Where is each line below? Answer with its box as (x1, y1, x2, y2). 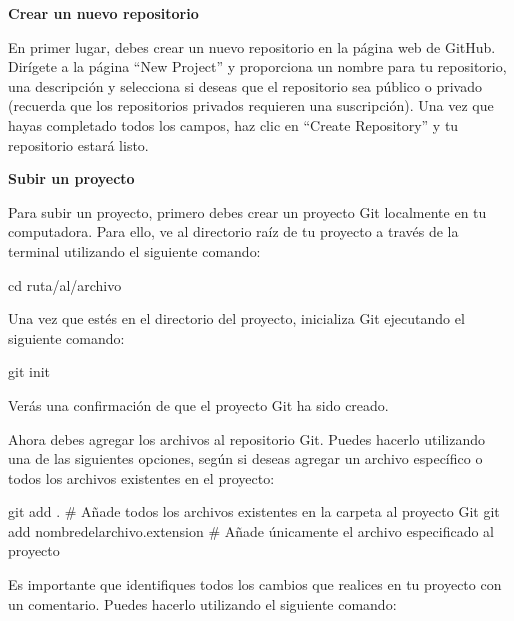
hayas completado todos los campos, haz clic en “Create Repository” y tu (8, 114, 459, 135)
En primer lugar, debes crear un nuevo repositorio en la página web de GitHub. (8, 36, 496, 57)
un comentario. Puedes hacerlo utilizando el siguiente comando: (8, 593, 397, 614)
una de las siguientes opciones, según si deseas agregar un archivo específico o (8, 448, 483, 469)
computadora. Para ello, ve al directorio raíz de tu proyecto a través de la (8, 221, 459, 242)
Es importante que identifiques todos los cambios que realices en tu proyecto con (8, 574, 502, 595)
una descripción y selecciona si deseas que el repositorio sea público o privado (8, 75, 482, 96)
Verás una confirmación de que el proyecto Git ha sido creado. (8, 394, 389, 415)
